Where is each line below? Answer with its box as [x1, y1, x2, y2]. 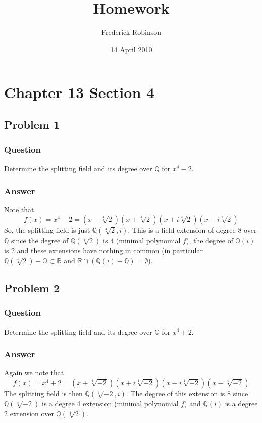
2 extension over [4, 408, 54, 418]
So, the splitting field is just [4, 224, 90, 235]
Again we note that [4, 367, 64, 378]
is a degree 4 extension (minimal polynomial [42, 398, 179, 408]
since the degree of [11, 234, 69, 245]
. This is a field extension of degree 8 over [128, 224, 257, 235]
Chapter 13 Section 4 [4, 82, 155, 103]
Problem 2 [4, 279, 60, 295]
